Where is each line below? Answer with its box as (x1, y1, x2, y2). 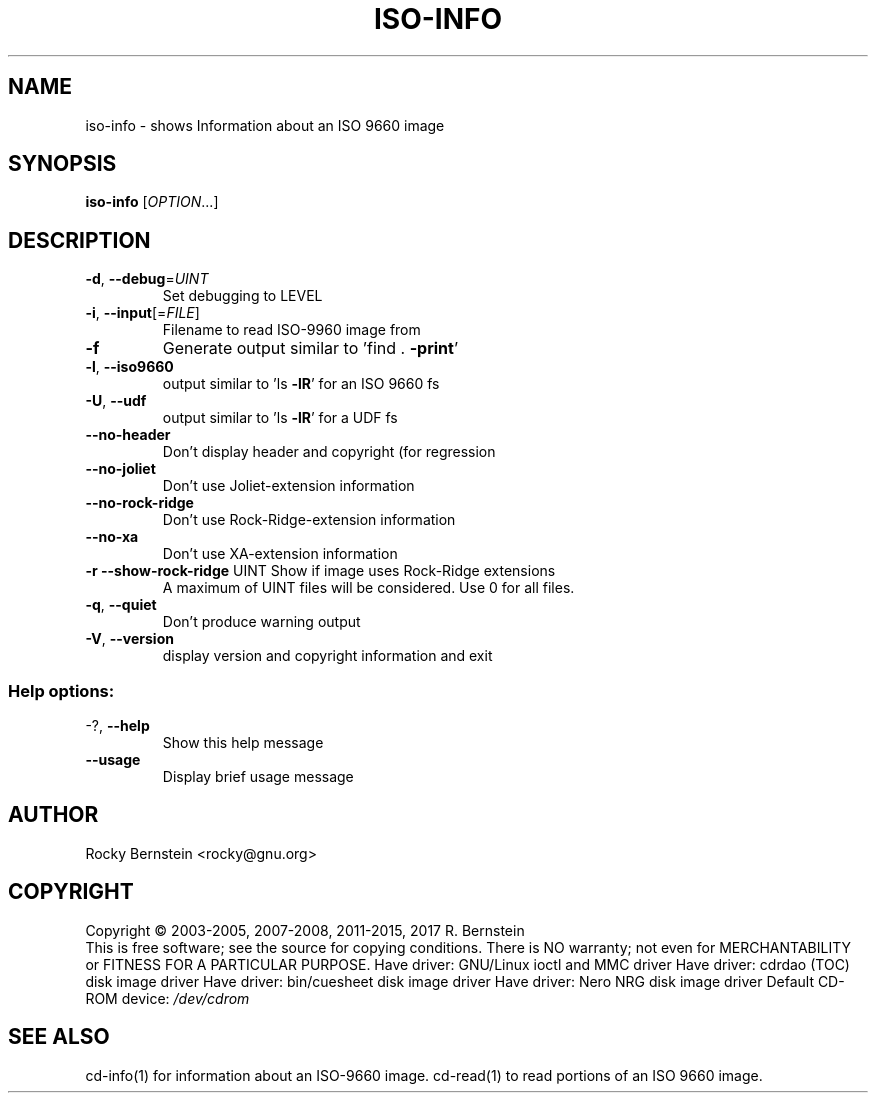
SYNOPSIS (8, 151, 117, 177)
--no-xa (85, 528, 139, 546)
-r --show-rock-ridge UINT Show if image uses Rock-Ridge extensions (85, 562, 556, 580)
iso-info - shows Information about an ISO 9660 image (85, 116, 445, 134)
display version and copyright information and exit (162, 647, 493, 665)
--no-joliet (85, 460, 156, 478)
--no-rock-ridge (85, 494, 194, 512)
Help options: (8, 680, 115, 701)
